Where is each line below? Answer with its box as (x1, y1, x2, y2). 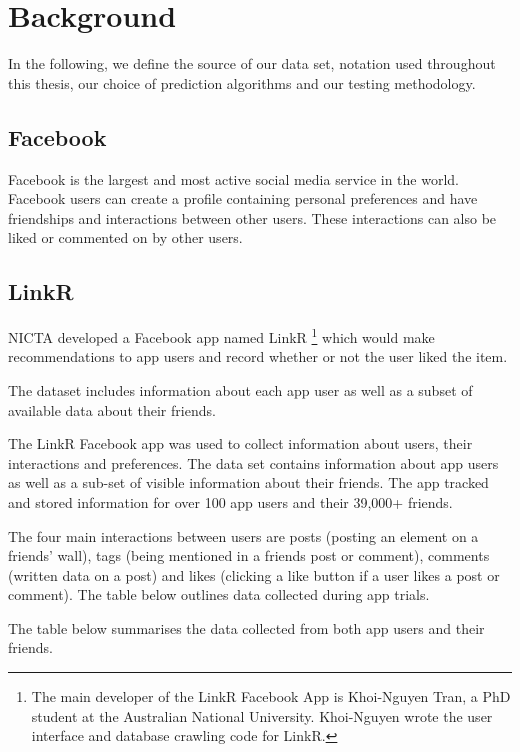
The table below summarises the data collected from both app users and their (8, 617, 485, 638)
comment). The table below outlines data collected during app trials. (8, 584, 430, 605)
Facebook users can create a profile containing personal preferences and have (8, 188, 478, 209)
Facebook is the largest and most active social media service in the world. (8, 168, 459, 189)
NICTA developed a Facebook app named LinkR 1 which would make (8, 324, 435, 347)
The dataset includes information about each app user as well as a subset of (8, 379, 473, 400)
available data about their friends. (8, 399, 216, 420)
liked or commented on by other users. (8, 227, 243, 248)
